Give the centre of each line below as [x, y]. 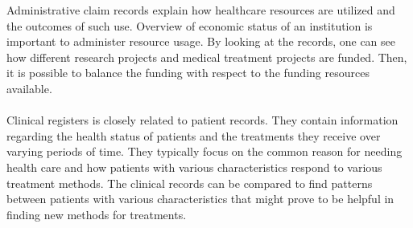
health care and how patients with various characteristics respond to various [194, 167]
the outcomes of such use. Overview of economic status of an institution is [190, 25]
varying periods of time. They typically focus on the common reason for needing [204, 151]
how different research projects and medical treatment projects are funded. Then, [207, 57]
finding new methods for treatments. [97, 214]
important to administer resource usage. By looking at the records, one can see [201, 41]
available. [29, 88]
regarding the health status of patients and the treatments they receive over [194, 135]
